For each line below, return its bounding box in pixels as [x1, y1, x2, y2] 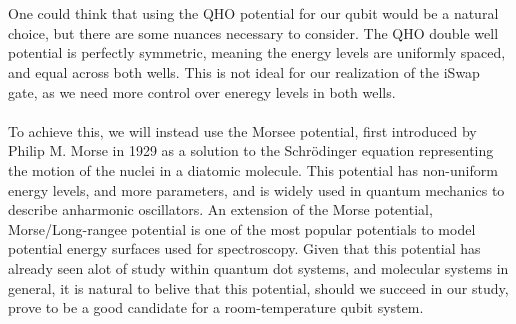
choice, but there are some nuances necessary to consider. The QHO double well [8, 22, 499, 43]
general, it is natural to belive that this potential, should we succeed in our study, [8, 277, 509, 298]
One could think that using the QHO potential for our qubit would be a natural [8, 3, 499, 24]
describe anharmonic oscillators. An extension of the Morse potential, [8, 199, 433, 220]
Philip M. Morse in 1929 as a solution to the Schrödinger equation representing [8, 140, 494, 161]
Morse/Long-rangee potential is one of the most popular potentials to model [8, 218, 476, 239]
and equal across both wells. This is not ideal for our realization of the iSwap [8, 61, 480, 82]
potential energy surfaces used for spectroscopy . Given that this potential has [8, 238, 481, 259]
